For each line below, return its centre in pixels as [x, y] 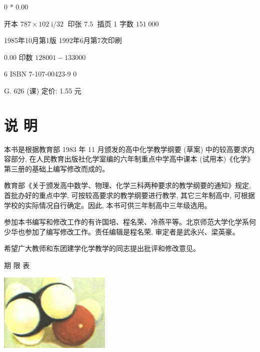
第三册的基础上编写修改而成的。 [56, 168]
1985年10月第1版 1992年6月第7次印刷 [63, 40]
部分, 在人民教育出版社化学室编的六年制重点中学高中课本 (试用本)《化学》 [132, 159]
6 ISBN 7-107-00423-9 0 [40, 74]
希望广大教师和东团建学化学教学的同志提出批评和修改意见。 [102, 248]
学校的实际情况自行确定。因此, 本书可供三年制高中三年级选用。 [108, 205]
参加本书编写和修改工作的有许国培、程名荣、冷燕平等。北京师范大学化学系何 [130, 222]
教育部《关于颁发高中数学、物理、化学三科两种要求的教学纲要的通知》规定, [127, 185]
